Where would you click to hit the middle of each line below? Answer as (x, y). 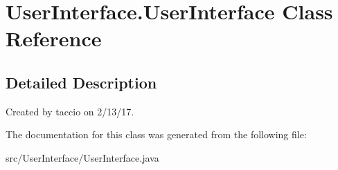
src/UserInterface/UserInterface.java (82, 157)
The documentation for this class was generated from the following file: (156, 134)
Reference (54, 38)
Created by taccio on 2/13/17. (70, 111)
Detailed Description (81, 82)
